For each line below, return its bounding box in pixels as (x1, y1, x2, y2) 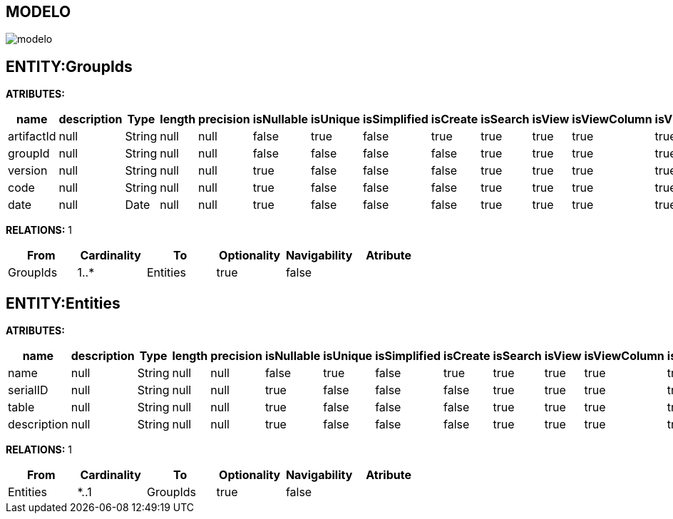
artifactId (8, 129, 56, 144)
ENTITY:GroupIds (6, 57, 133, 76)
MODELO (6, 3, 71, 21)
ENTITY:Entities (6, 294, 120, 312)
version (8, 163, 48, 178)
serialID (8, 383, 48, 398)
